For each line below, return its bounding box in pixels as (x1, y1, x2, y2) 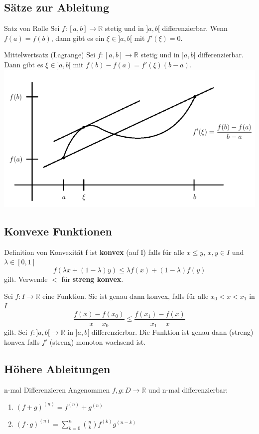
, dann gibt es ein (51, 32, 105, 43)
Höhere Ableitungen (4, 361, 111, 376)
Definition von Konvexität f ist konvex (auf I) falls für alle (4, 246, 185, 257)
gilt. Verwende (4, 274, 48, 284)
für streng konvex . (61, 274, 124, 284)
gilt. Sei (4, 327, 27, 337)
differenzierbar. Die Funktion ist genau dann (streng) (91, 327, 254, 337)
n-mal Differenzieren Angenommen (4, 384, 110, 395)
